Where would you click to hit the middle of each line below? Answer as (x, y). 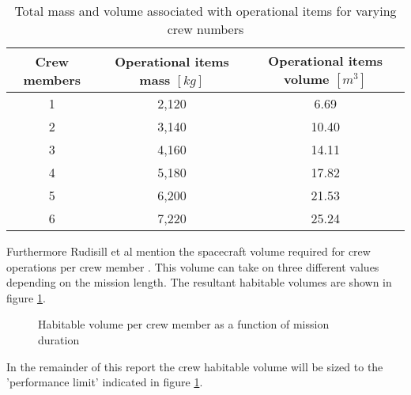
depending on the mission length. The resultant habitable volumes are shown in (199, 282)
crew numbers (205, 29)
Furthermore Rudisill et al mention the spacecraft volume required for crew (189, 251)
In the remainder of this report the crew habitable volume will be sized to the (195, 366)
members (52, 79)
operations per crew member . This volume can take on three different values (193, 266)
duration (59, 339)
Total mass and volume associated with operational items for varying (205, 11)
